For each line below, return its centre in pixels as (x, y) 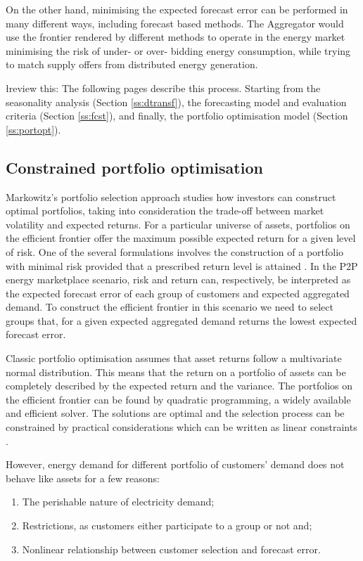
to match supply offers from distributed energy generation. (132, 64)
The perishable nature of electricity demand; (118, 502)
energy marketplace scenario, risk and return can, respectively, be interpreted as (178, 279)
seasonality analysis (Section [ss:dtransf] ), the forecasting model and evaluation (176, 102)
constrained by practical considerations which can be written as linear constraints (181, 427)
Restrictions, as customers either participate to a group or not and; (167, 525)
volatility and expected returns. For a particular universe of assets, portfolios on (178, 224)
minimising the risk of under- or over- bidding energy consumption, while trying (178, 50)
